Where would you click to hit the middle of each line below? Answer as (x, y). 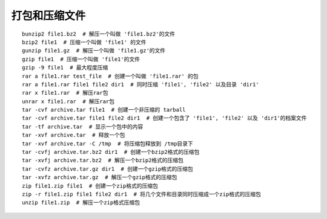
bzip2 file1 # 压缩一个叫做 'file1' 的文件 (84, 42)
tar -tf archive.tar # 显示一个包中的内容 (83, 126)
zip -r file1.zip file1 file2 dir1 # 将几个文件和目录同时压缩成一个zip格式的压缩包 (142, 194)
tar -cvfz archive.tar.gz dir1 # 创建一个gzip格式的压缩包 (107, 169)
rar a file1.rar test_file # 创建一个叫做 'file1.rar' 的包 (111, 76)
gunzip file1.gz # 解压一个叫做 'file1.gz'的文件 (94, 51)
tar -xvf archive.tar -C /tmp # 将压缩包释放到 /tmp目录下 (107, 144)
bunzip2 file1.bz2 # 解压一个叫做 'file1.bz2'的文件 (99, 34)
